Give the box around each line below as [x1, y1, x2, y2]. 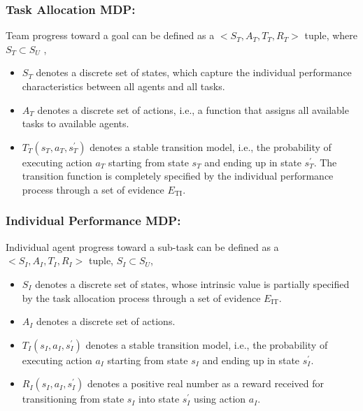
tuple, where [304, 28, 358, 43]
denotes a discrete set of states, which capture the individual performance [36, 65, 352, 80]
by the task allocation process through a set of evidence [22, 290, 261, 305]
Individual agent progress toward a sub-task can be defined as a [6, 239, 279, 254]
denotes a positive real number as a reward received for [87, 376, 324, 391]
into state [138, 391, 180, 406]
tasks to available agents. [22, 116, 129, 131]
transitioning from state [22, 391, 124, 406]
